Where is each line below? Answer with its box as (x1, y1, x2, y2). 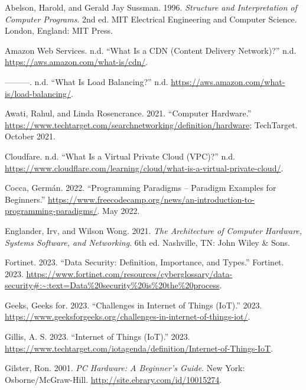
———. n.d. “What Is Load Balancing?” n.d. (5, 75, 168, 87)
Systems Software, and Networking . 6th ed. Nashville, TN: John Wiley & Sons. (5, 236, 290, 248)
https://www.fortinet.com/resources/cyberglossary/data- (26, 267, 233, 279)
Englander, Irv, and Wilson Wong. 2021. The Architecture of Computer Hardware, (5, 224, 302, 236)
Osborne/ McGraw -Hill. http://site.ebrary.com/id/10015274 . (5, 373, 222, 385)
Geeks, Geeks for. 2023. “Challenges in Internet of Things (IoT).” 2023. (5, 298, 262, 311)
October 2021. (5, 130, 56, 142)
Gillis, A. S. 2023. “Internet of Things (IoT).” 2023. (5, 330, 190, 343)
